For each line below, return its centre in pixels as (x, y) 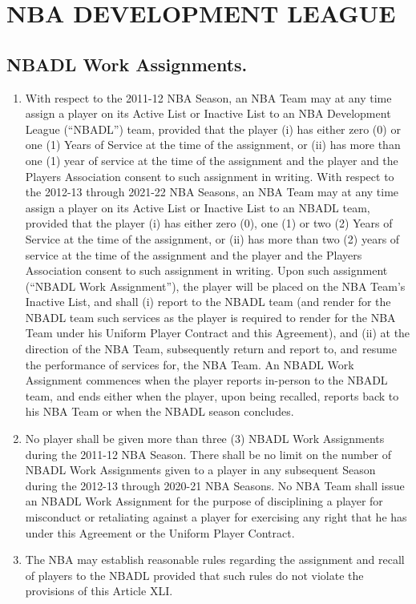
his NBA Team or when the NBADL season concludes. (160, 411)
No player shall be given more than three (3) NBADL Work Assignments (205, 439)
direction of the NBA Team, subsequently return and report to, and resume (211, 349)
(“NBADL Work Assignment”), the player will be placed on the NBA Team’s (215, 286)
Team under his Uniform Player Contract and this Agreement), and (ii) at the (218, 333)
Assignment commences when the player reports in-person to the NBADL (206, 380)
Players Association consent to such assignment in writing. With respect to (210, 176)
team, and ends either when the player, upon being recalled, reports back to (212, 395)
